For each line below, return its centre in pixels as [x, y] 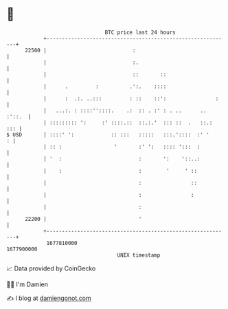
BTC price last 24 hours [140, 32]
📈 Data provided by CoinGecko [51, 268]
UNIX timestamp [139, 255]
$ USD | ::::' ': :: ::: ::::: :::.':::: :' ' [108, 135]
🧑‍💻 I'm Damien [27, 284]
